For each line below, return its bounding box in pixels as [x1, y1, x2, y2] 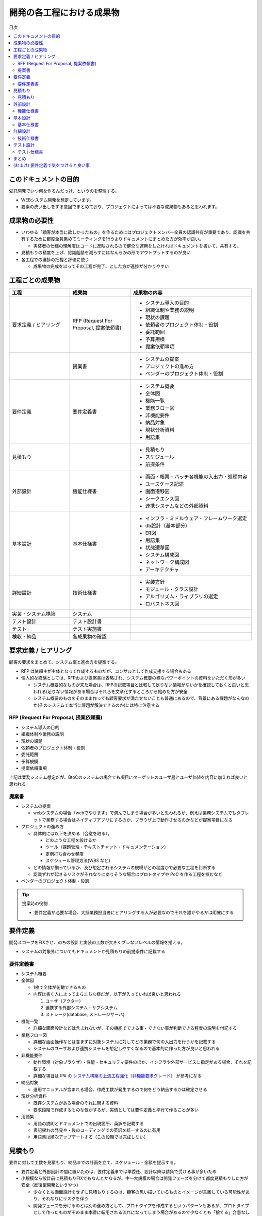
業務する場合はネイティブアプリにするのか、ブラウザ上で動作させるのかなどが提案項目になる [46, 817, 233, 823]
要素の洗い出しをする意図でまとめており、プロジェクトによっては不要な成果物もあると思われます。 [21, 204, 220, 210]
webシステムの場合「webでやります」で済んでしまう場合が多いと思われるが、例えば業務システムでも [33, 810, 237, 816]
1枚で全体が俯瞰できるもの [33, 984, 86, 990]
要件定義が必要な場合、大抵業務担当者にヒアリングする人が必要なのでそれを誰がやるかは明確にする [34, 910, 234, 915]
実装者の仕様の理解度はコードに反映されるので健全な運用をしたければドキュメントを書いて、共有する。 [33, 243, 241, 249]
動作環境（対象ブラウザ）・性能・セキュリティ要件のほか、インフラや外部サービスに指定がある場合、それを [33, 1059, 247, 1065]
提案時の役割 [22, 900, 48, 907]
